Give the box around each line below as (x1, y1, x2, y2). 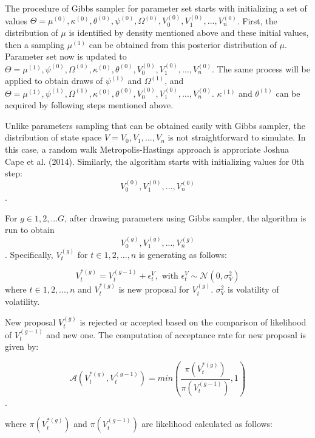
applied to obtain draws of (5, 74, 103, 87)
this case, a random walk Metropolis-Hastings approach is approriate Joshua (5, 142, 289, 155)
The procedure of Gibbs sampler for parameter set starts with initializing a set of (5, 2, 307, 14)
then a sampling (5, 38, 65, 50)
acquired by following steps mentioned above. (5, 99, 174, 111)
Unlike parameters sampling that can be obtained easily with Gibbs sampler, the (5, 119, 305, 131)
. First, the (237, 14, 277, 27)
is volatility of (228, 283, 279, 296)
